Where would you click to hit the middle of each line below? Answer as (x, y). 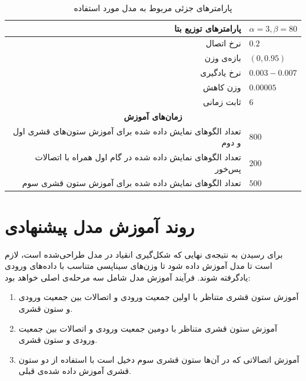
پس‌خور (228, 168)
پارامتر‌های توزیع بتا (208, 28)
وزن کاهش (222, 87)
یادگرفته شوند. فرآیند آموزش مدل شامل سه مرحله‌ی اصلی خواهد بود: (128, 277)
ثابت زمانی (222, 101)
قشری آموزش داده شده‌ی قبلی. (75, 371)
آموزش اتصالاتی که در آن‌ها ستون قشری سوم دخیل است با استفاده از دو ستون (159, 359)
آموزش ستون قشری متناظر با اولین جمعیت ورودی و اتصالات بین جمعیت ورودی (159, 297)
